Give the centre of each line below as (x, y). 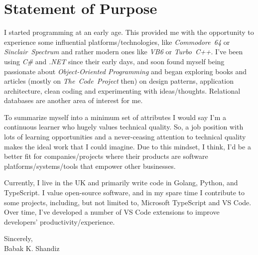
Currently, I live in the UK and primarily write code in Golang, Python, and (121, 183)
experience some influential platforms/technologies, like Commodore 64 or (117, 42)
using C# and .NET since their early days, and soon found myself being (114, 61)
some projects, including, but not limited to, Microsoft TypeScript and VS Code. (128, 202)
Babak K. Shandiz (32, 248)
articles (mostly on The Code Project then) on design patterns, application (119, 81)
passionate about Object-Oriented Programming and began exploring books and (125, 71)
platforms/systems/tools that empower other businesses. (90, 166)
